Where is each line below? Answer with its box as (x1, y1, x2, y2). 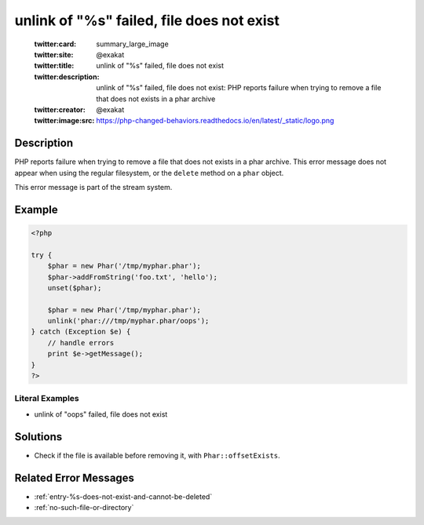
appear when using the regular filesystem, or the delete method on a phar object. (14, 168, 284, 177)
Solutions (14, 430, 63, 443)
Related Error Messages (14, 471, 135, 484)
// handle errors (47, 338, 115, 347)
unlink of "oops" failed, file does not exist (34, 409, 168, 419)
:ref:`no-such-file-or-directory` (34, 502, 134, 512)
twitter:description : (34, 71, 100, 82)
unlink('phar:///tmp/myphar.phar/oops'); (47, 316, 210, 326)
